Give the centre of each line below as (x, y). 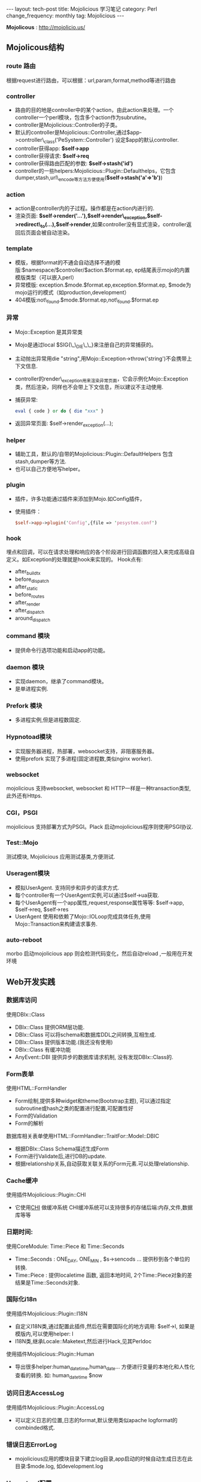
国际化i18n (22, 1300)
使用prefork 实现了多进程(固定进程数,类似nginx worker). (83, 759)
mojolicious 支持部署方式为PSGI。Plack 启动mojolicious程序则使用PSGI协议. (100, 827)
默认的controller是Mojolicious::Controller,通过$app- (78, 132)
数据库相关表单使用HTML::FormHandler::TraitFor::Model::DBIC (83, 1136)
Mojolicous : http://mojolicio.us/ (46, 27)
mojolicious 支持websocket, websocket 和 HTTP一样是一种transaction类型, (99, 788)
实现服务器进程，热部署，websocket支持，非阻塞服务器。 (86, 751)
